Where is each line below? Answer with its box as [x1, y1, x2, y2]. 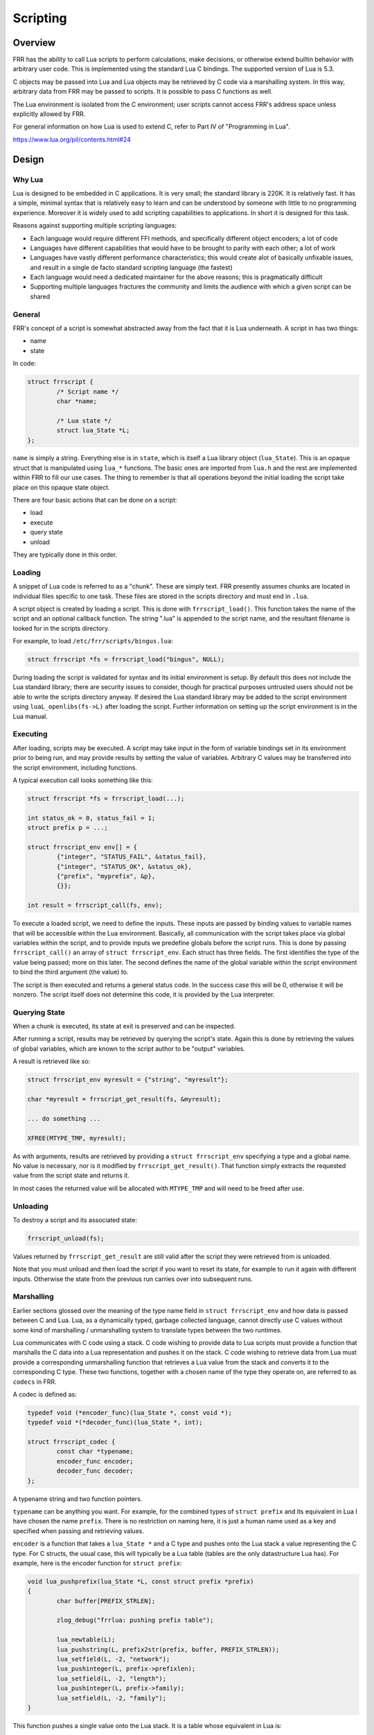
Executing [12, 729, 48, 739]
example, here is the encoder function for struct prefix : [12, 1559, 183, 1567]
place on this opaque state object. [12, 483, 110, 491]
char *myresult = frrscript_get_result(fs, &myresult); [27, 1095, 222, 1103]
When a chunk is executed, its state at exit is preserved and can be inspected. [12, 1022, 235, 1031]
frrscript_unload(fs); [27, 1234, 105, 1242]
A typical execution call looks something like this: [12, 776, 153, 784]
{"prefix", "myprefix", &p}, [56, 872, 156, 881]
